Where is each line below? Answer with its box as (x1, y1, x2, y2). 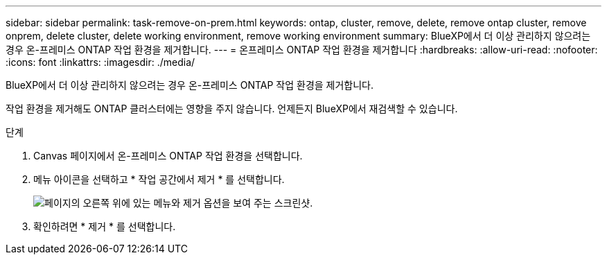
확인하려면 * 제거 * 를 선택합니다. (33, 220, 176, 232)
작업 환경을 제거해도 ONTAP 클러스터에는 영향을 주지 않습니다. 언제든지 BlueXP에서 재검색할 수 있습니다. (6, 103, 458, 114)
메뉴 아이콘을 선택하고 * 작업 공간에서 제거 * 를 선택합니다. (33, 173, 285, 185)
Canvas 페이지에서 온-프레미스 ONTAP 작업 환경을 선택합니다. (33, 150, 303, 162)
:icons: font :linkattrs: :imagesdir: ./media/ (6, 56, 195, 68)
